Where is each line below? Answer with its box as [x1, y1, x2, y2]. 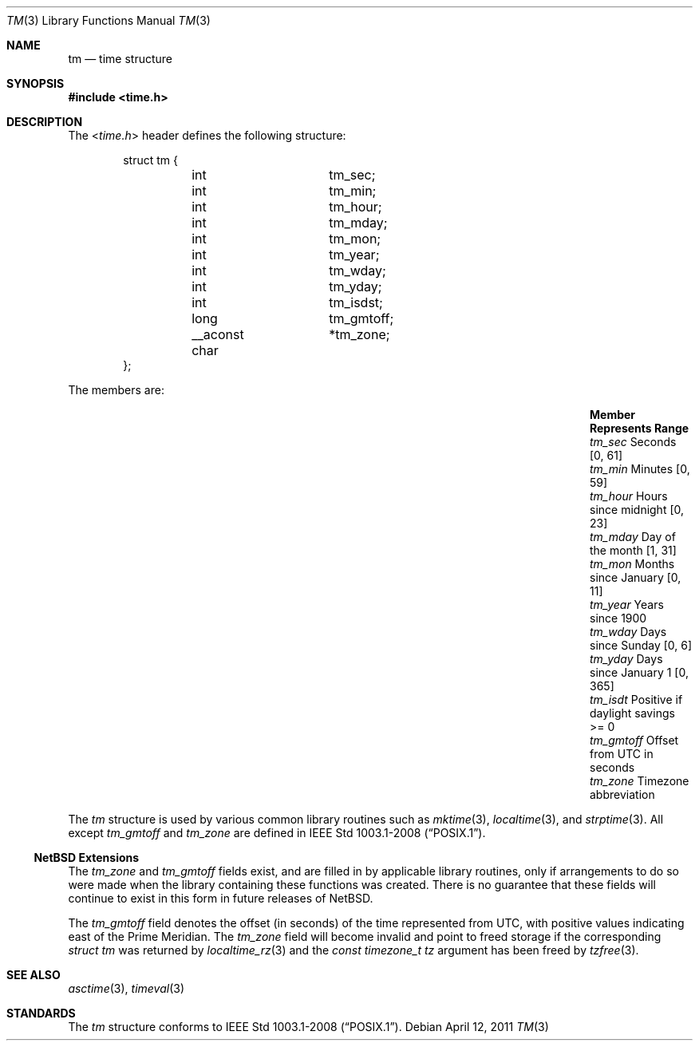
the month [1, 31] [590, 543, 677, 557]
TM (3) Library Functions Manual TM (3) [6, 14, 211, 27]
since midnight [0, [590, 503, 685, 516]
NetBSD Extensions [34, 851, 140, 864]
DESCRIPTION [6, 115, 83, 128]
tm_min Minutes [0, [590, 462, 690, 476]
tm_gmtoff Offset [590, 733, 679, 747]
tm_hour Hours [590, 489, 668, 503]
